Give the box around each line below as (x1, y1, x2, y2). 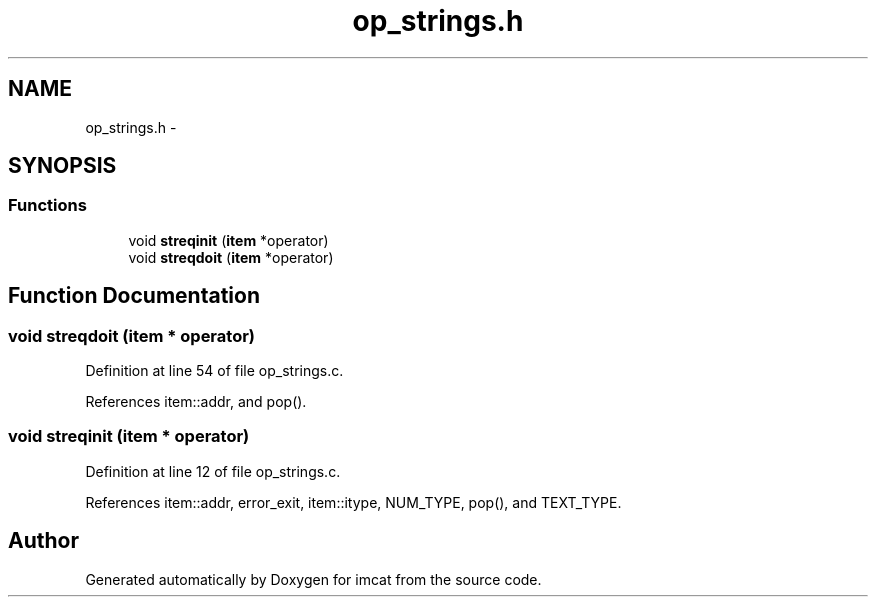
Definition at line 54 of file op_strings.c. (85, 362, 344, 380)
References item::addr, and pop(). (85, 393, 307, 411)
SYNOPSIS (8, 153, 117, 179)
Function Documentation (8, 283, 260, 309)
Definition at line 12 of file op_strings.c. (85, 462, 341, 480)
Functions (8, 195, 87, 216)
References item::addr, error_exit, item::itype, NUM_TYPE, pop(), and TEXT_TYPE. (85, 493, 622, 511)
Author (8, 528, 79, 554)
